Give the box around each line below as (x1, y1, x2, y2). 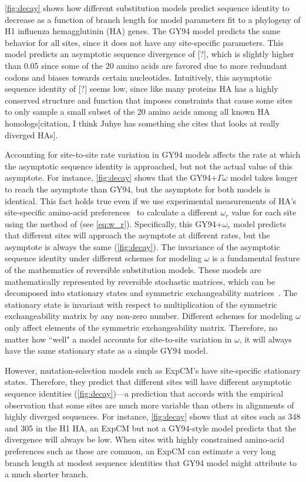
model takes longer (230, 171, 298, 184)
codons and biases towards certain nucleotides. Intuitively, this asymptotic (5, 71, 272, 83)
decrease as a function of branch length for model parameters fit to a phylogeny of (5, 13, 301, 25)
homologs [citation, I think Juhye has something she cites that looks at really (5, 117, 280, 129)
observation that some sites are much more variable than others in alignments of (5, 398, 294, 411)
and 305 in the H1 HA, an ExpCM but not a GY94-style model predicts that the (5, 421, 297, 434)
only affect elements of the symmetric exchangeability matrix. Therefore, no (5, 321, 278, 334)
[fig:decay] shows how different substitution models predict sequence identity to (5, 2, 290, 14)
